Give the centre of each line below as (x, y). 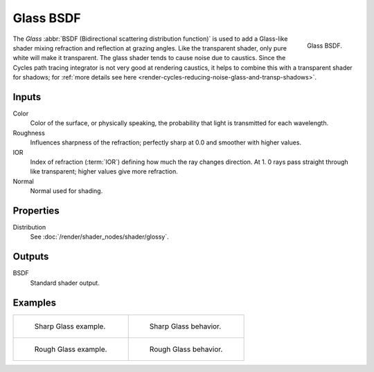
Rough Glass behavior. (186, 349)
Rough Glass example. (71, 349)
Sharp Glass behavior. (185, 326)
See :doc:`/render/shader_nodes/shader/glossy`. (99, 237)
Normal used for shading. (66, 191)
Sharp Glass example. (70, 326)
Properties (36, 211)
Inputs (27, 97)
